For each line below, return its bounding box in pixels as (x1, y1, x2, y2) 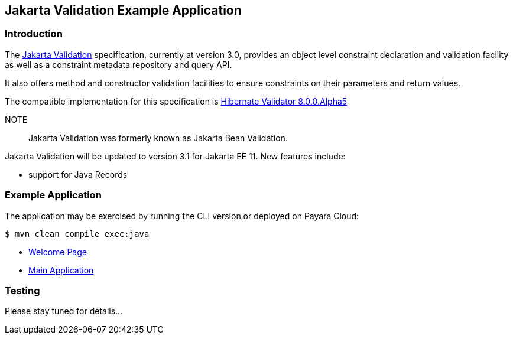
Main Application (28, 265, 94, 275)
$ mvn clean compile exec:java (5, 229, 150, 239)
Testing (5, 284, 40, 296)
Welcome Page (28, 246, 87, 257)
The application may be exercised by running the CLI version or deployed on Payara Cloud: (5, 210, 359, 221)
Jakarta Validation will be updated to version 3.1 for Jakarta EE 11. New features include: (5, 151, 346, 161)
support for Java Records (28, 169, 128, 180)
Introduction (5, 28, 63, 40)
